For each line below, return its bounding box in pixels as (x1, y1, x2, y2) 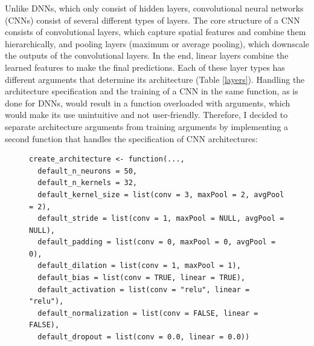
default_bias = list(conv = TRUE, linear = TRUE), (37, 273, 245, 282)
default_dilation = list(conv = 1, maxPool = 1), (37, 261, 241, 270)
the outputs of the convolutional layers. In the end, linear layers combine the (5, 49, 289, 62)
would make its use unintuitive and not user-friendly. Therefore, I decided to (5, 108, 288, 121)
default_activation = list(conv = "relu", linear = (37, 285, 250, 294)
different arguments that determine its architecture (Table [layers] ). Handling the (5, 73, 305, 85)
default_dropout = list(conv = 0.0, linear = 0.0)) (37, 333, 250, 342)
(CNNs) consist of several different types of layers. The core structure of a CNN (5, 13, 300, 26)
